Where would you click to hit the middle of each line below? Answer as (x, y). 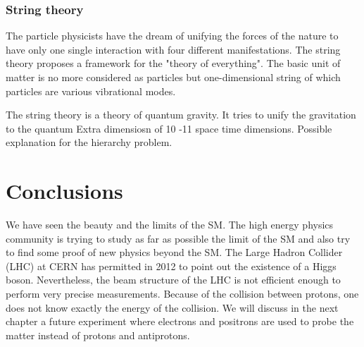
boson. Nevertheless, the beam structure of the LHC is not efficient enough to (173, 280)
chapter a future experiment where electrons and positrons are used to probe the (180, 321)
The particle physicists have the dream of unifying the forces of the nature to (172, 36)
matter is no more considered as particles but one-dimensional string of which (173, 77)
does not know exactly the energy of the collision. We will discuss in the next (172, 307)
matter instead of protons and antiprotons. (98, 335)
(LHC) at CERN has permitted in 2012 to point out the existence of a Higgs (171, 266)
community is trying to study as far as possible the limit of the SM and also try (178, 238)
